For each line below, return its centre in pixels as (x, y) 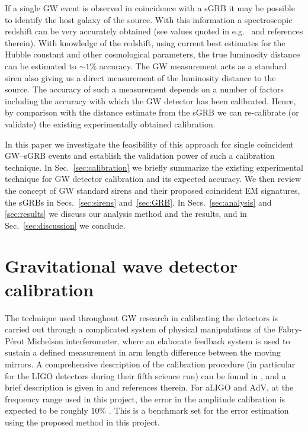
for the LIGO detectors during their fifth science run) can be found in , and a (145, 375)
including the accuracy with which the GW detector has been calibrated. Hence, (150, 100)
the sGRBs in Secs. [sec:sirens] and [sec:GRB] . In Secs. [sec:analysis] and (138, 202)
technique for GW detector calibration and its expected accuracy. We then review (153, 179)
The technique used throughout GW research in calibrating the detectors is (142, 317)
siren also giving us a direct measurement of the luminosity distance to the (140, 77)
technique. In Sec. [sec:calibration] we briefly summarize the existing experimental (154, 167)
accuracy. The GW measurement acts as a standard (193, 65)
